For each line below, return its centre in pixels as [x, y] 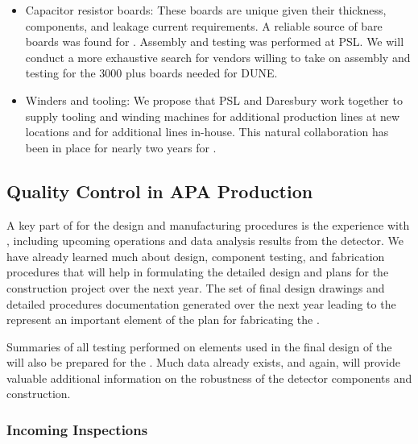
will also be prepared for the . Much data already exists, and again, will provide [203, 362]
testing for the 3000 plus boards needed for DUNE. [151, 73]
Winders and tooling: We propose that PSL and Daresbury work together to [214, 100]
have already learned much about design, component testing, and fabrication [196, 256]
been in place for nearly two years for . [121, 147]
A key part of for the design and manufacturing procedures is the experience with [208, 224]
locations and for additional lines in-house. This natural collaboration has [207, 132]
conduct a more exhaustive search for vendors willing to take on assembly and [218, 57]
